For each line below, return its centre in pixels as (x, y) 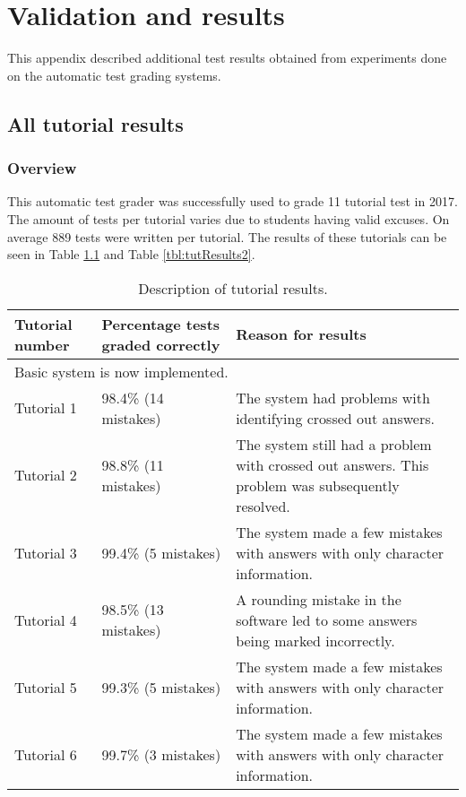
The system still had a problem (334, 444)
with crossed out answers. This (332, 464)
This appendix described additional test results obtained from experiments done (227, 58)
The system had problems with (333, 397)
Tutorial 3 (46, 552)
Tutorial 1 (46, 408)
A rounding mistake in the (319, 599)
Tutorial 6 (46, 754)
